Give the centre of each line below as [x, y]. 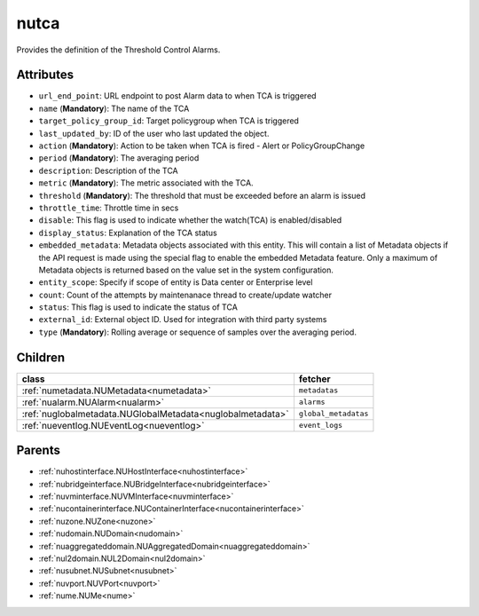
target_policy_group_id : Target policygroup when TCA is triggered [169, 121]
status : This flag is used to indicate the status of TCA [138, 307]
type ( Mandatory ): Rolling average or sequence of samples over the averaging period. [197, 332]
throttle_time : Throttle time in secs [109, 208]
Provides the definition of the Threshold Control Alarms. [118, 50]
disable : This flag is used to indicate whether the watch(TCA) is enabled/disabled [190, 220]
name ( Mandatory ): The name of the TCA [114, 108]
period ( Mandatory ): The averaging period [119, 158]
